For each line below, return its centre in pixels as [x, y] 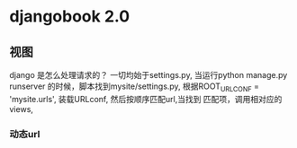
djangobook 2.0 [70, 17]
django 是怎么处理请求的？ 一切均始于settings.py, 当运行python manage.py [148, 75]
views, [22, 109]
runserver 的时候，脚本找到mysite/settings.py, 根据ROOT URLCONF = [134, 87]
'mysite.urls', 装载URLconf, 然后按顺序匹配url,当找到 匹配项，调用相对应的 [146, 99]
